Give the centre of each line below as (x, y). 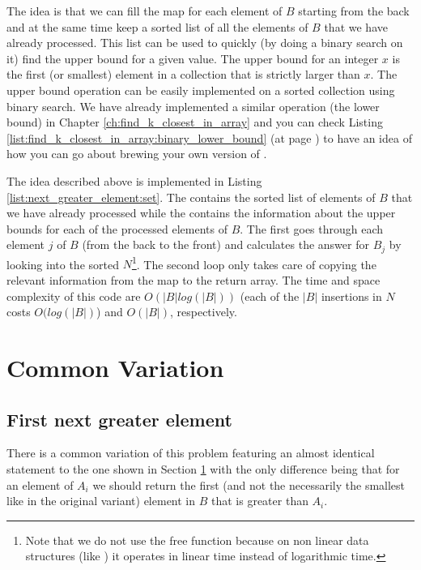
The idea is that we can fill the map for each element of (145, 11)
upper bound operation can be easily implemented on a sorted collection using (201, 90)
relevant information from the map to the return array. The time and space (193, 280)
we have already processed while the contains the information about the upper (201, 213)
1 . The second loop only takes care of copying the (254, 263)
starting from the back (354, 11)
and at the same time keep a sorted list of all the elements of (157, 26)
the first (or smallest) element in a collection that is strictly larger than (183, 74)
